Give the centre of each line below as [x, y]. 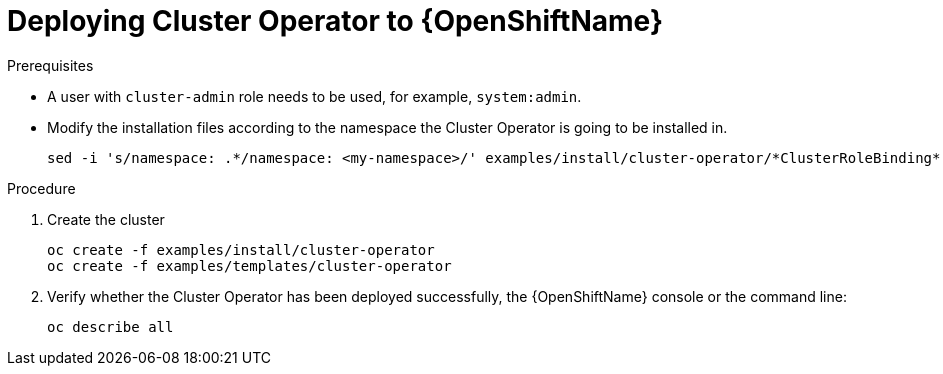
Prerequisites [50, 65]
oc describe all [110, 326]
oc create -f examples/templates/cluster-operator [249, 265]
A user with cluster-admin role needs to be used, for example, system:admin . [314, 96]
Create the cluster [106, 219]
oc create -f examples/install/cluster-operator [241, 249]
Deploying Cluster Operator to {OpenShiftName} [335, 21]
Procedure [41, 188]
